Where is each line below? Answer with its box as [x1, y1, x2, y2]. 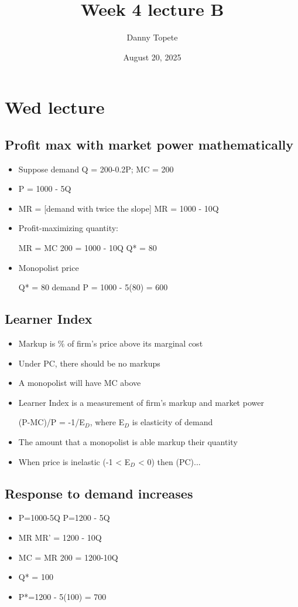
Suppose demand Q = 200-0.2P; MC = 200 [18, 162, 174, 175]
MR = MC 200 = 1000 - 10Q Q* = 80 [18, 242, 157, 254]
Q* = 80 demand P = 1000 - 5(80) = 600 [18, 281, 168, 293]
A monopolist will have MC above [18, 377, 141, 389]
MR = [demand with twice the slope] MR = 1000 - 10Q [18, 202, 219, 214]
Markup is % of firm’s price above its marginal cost [18, 337, 203, 350]
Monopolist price [18, 261, 79, 273]
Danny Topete [126, 31, 178, 43]
